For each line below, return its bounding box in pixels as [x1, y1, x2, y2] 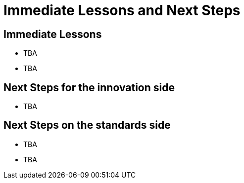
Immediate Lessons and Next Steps [3, 2, 241, 19]
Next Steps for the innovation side [3, 81, 175, 94]
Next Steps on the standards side [3, 119, 171, 132]
